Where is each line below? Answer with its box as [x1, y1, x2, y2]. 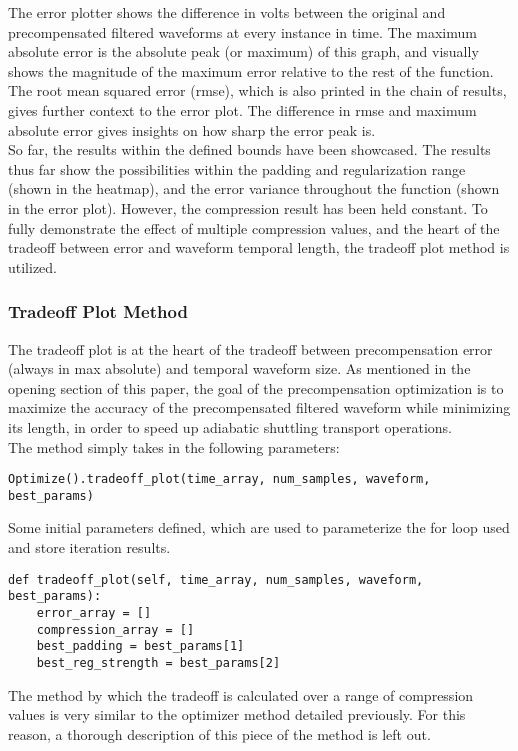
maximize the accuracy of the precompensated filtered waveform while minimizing [8, 397, 511, 418]
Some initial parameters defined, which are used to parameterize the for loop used [8, 517, 510, 538]
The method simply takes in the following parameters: [8, 436, 340, 457]
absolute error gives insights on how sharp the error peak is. [8, 119, 376, 140]
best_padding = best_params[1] [36, 639, 245, 654]
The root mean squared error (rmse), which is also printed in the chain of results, [8, 80, 507, 101]
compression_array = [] [36, 622, 195, 637]
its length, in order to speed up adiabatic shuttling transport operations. [8, 416, 452, 437]
